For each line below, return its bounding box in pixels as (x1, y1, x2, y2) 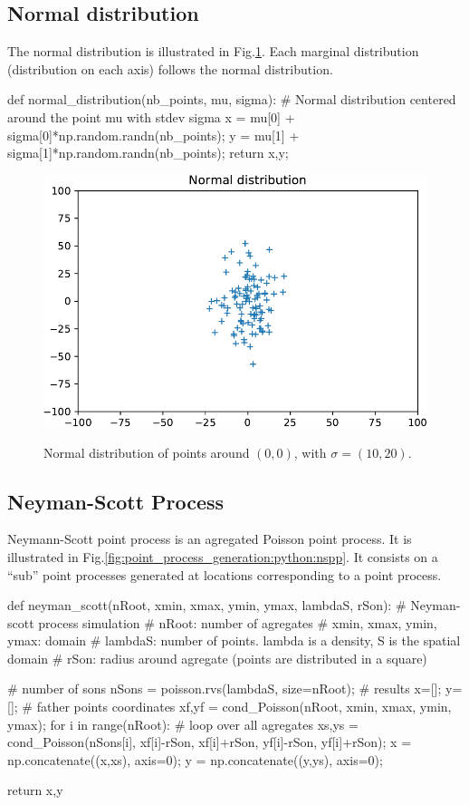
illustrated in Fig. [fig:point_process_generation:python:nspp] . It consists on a (7, 547, 438, 566)
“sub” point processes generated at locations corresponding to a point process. (7, 565, 442, 584)
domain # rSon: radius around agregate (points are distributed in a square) (7, 648, 427, 667)
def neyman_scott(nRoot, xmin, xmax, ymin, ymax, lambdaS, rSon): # (7, 596, 407, 615)
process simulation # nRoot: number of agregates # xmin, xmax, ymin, (38, 613, 437, 632)
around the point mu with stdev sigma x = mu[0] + (7, 107, 295, 126)
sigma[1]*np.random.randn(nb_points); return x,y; (7, 143, 289, 162)
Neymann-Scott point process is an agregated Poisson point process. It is (7, 529, 412, 548)
